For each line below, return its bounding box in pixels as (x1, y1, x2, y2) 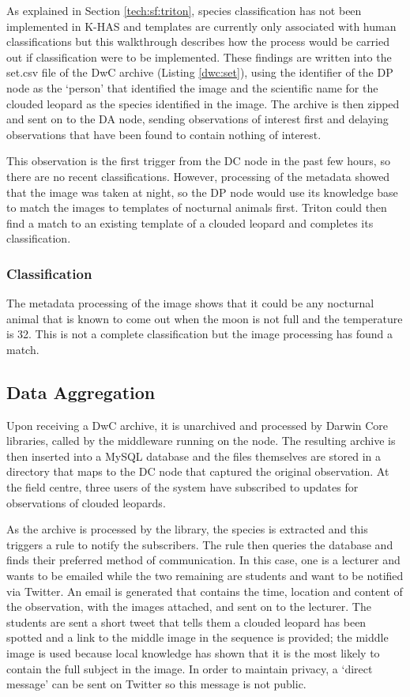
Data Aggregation (6, 379, 156, 404)
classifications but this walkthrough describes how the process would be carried (6, 33, 389, 50)
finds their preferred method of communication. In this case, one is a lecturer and (6, 552, 401, 568)
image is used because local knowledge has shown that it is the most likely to (6, 645, 380, 661)
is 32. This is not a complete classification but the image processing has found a (6, 326, 393, 342)
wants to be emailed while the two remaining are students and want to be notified (6, 567, 404, 584)
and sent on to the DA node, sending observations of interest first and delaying (6, 111, 389, 127)
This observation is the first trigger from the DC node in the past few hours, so (6, 153, 390, 169)
